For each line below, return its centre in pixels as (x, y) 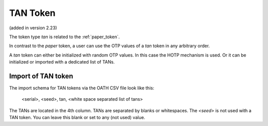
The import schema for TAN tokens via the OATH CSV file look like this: (82, 88)
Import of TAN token (41, 76)
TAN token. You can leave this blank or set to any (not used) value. (77, 118)
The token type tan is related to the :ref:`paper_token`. (65, 37)
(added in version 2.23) (33, 28)
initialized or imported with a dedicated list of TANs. (62, 62)
